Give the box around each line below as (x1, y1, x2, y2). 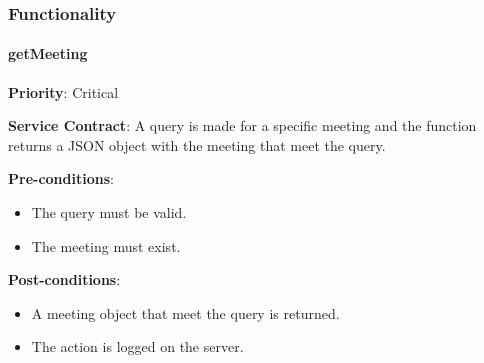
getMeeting (8, 43, 88, 64)
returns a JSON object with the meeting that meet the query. (8, 134, 386, 155)
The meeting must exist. (31, 235, 181, 256)
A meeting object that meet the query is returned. (31, 302, 340, 323)
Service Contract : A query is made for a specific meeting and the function (8, 115, 477, 136)
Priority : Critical (8, 81, 119, 102)
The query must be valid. (31, 202, 187, 223)
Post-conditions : (8, 269, 121, 290)
